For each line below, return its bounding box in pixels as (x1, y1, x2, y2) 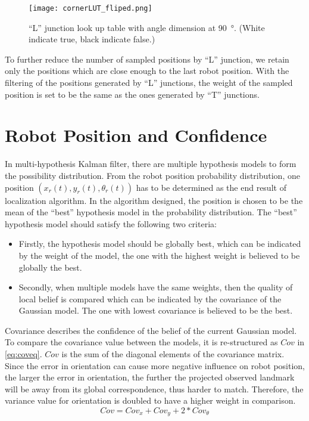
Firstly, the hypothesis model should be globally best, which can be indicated (18, 237, 301, 250)
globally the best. (18, 261, 82, 273)
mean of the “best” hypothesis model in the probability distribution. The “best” (5, 206, 297, 218)
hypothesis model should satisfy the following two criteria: (5, 217, 217, 230)
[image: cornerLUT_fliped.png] (29, 4, 152, 13)
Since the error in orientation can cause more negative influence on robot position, (5, 359, 305, 372)
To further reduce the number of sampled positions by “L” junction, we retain (5, 52, 289, 65)
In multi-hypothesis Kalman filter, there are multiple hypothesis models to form (5, 157, 296, 170)
